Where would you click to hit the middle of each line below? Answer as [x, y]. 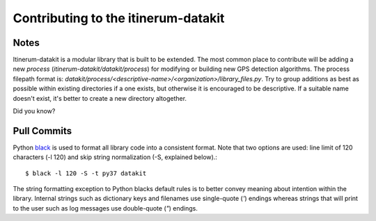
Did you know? [34, 111]
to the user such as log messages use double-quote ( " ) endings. [105, 208]
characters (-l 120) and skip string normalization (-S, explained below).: [115, 157]
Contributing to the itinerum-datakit [119, 18]
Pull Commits [42, 131]
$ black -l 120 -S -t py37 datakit [86, 173]
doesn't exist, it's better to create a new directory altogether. [100, 98]
